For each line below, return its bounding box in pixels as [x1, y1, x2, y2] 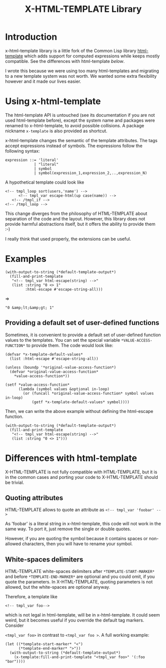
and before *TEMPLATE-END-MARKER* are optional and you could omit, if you [5, 573, 155, 580]
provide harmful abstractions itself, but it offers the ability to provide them [5, 221, 156, 227]
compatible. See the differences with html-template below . [5, 58, 125, 64]
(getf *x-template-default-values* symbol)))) [31, 400, 130, 405]
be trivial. [5, 479, 24, 485]
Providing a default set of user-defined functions [5, 318, 160, 327]
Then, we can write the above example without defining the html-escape [5, 408, 154, 414]
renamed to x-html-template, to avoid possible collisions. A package [5, 122, 145, 128]
